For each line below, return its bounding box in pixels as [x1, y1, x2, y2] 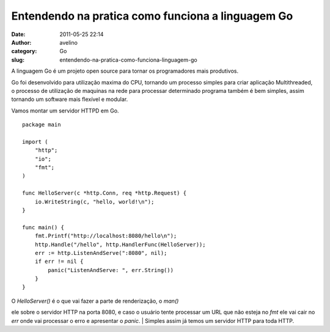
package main [22, 121, 61, 128]
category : [11, 48, 37, 55]
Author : [11, 39, 32, 46]
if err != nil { [34, 258, 84, 265]
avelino [59, 39, 78, 46]
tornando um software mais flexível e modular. [11, 95, 128, 103]
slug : [11, 56, 24, 64]
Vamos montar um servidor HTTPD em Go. [11, 107, 119, 114]
